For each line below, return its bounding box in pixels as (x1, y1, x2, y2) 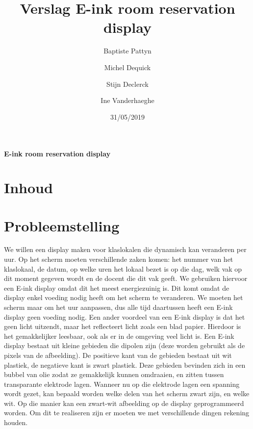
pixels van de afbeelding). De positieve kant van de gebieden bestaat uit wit (4, 350, 232, 360)
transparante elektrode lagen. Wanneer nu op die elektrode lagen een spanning (4, 379, 240, 389)
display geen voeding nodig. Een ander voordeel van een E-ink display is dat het (4, 311, 245, 322)
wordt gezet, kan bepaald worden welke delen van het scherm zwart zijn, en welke (4, 388, 250, 399)
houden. (4, 417, 28, 428)
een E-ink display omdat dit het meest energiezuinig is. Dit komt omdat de (4, 282, 229, 293)
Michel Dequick (104, 62, 151, 72)
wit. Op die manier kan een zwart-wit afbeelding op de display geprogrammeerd (4, 398, 244, 408)
